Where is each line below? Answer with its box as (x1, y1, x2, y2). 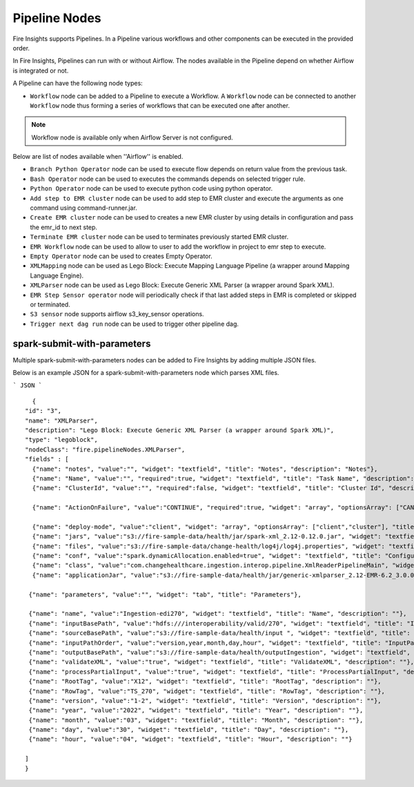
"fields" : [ (25, 456, 69, 463)
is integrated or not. (12, 66, 69, 75)
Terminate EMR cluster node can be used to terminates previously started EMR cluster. (30, 233, 289, 241)
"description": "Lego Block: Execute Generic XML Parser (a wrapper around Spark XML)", (25, 426, 335, 434)
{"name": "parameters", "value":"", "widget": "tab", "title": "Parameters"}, (28, 590, 302, 599)
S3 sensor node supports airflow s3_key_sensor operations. (30, 310, 204, 318)
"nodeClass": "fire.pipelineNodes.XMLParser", (25, 445, 186, 454)
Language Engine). (30, 271, 84, 280)
